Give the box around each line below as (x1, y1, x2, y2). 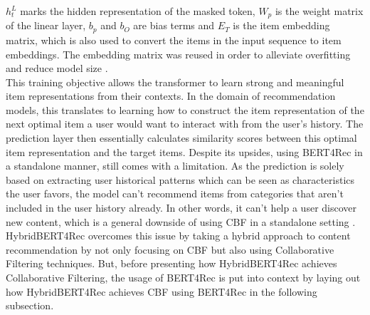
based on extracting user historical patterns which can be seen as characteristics (6, 172, 355, 187)
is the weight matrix (275, 4, 364, 18)
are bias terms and (133, 18, 215, 33)
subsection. (6, 298, 54, 313)
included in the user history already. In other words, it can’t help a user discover (6, 200, 357, 215)
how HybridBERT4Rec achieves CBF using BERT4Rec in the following (6, 284, 317, 299)
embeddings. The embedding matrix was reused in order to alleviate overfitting (6, 46, 351, 61)
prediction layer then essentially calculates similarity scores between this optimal (6, 130, 357, 145)
